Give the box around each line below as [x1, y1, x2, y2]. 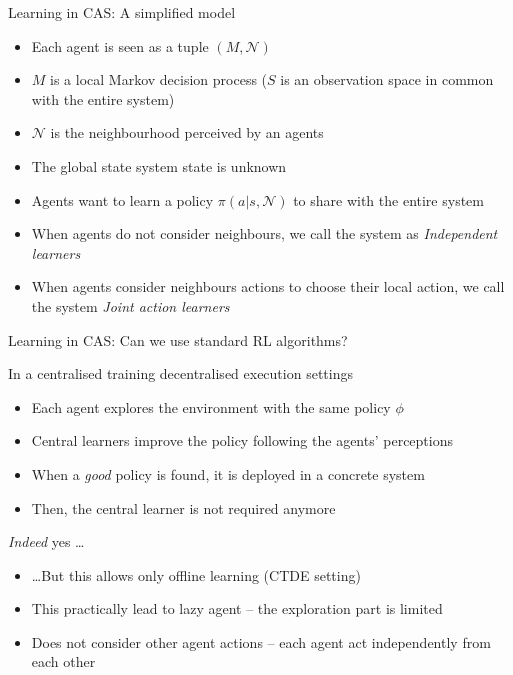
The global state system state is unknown [31, 155, 287, 176]
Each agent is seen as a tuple [31, 35, 209, 56]
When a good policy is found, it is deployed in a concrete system [31, 463, 425, 484]
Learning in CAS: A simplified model [8, 2, 236, 22]
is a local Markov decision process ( [50, 69, 268, 90]
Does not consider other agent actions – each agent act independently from [31, 631, 491, 652]
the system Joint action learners [31, 295, 230, 316]
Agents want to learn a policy [31, 189, 214, 210]
